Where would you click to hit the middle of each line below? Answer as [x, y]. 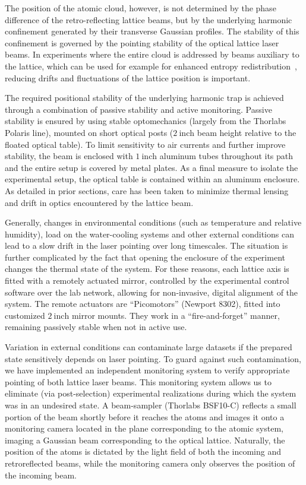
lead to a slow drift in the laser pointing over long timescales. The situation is [146, 245]
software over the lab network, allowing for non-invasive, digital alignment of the [152, 292]
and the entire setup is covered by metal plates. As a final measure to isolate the [152, 167]
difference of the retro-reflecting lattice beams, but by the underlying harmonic [149, 19]
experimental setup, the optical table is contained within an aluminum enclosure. [152, 179]
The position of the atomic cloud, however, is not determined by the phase [141, 8]
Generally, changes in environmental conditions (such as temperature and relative [153, 222]
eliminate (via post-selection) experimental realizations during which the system [151, 393]
